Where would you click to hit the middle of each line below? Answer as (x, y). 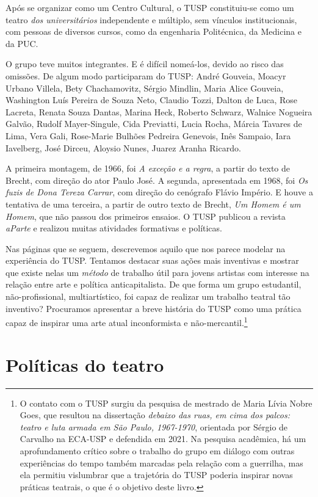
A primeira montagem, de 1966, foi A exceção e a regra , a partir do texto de (148, 168)
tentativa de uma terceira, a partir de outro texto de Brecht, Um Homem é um (153, 204)
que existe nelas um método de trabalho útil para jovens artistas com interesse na (157, 272)
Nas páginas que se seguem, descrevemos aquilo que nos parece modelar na (146, 248)
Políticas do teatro (85, 364)
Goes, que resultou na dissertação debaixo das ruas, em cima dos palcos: (155, 415)
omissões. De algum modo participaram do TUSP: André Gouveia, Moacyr (146, 75)
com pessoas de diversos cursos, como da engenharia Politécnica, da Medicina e (154, 31)
